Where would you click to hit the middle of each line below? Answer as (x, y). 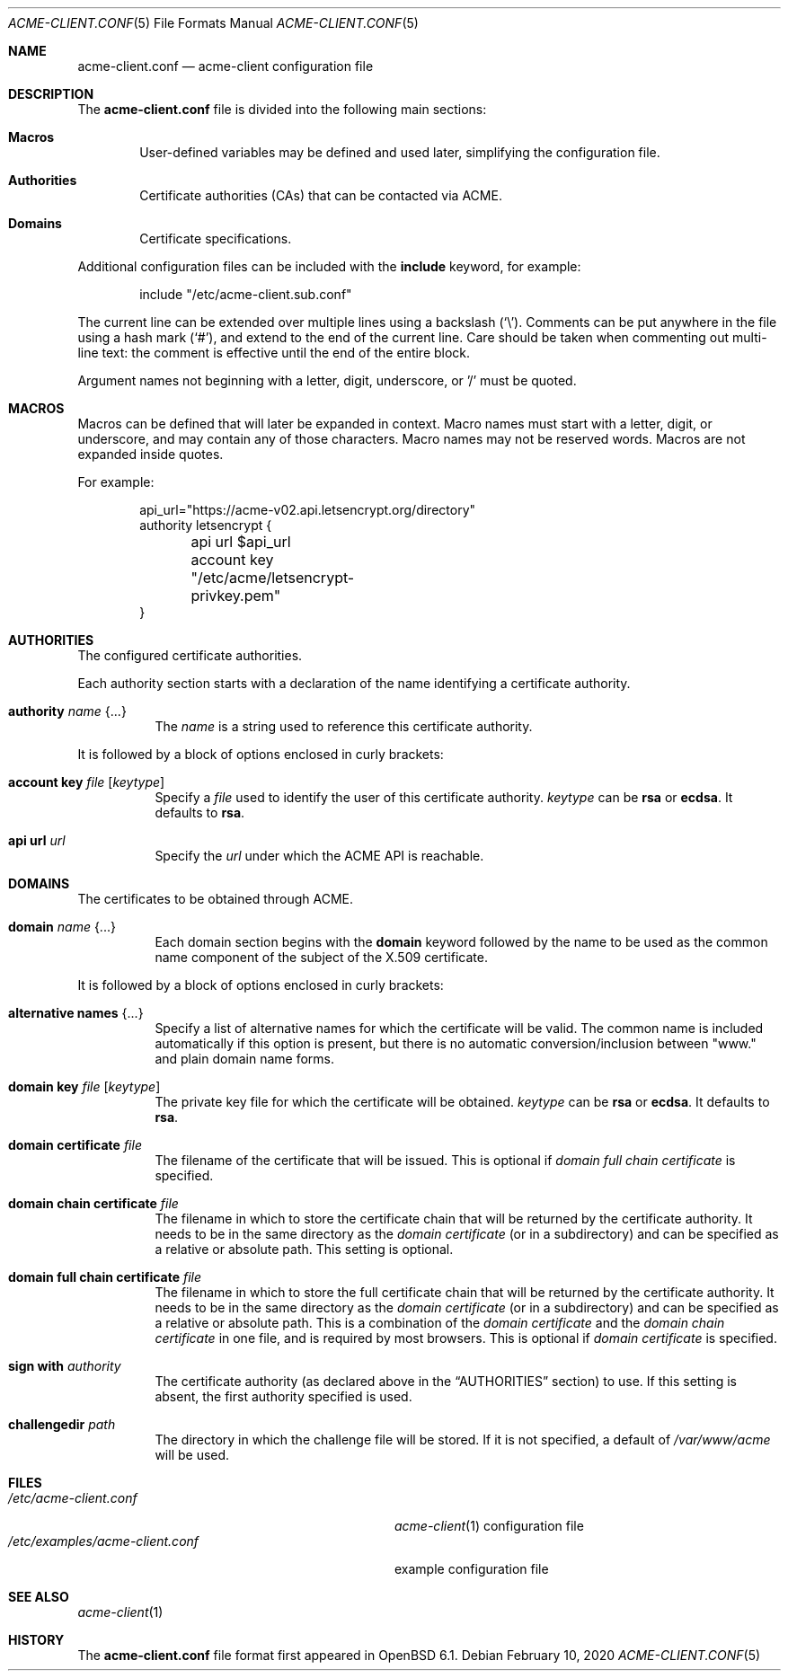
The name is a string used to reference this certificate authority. (344, 726)
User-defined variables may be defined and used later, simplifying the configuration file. (400, 152)
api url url (37, 840)
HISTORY (36, 1640)
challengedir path (62, 1424)
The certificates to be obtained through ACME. (216, 899)
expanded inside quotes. (151, 454)
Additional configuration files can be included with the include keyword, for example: (329, 266)
